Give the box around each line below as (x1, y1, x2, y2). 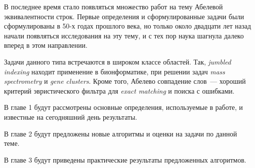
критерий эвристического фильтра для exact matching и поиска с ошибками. (4, 85, 235, 96)
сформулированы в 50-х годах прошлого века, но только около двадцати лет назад (4, 21, 251, 31)
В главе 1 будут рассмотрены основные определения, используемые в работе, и (4, 102, 243, 112)
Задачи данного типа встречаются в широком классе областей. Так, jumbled (4, 56, 231, 67)
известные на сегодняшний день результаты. (4, 111, 137, 122)
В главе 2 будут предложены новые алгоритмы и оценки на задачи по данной (4, 128, 237, 138)
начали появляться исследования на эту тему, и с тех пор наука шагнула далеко (4, 30, 244, 40)
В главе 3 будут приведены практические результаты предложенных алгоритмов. (4, 154, 247, 165)
